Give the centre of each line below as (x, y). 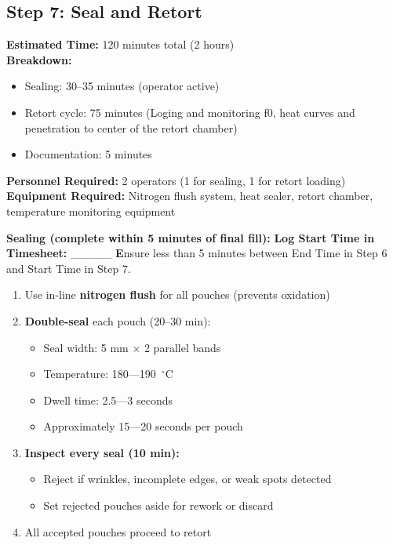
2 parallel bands (182, 347)
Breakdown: (39, 59)
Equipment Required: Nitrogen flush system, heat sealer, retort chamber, (190, 196)
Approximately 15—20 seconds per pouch (143, 426)
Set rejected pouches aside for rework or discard (158, 505)
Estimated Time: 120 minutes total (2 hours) (120, 44)
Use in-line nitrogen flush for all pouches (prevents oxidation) (177, 294)
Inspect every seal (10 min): (102, 452)
